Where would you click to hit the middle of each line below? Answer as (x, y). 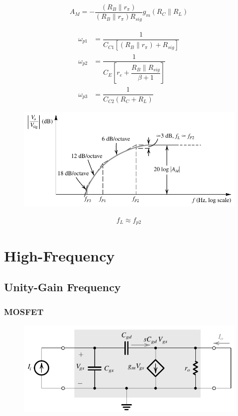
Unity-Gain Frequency (62, 287)
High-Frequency (59, 255)
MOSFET (24, 311)
